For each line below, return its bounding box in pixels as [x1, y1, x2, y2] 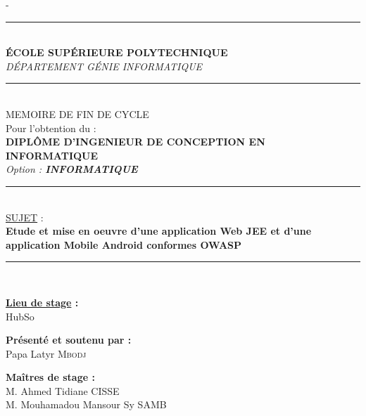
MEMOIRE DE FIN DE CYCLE [6, 106, 149, 121]
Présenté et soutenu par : [6, 332, 132, 347]
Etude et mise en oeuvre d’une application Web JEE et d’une [6, 223, 312, 238]
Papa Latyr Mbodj [6, 346, 87, 360]
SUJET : [6, 209, 44, 224]
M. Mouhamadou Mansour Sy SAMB [6, 397, 167, 412]
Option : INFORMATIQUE [6, 162, 138, 176]
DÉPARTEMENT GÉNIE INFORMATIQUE [6, 58, 203, 73]
